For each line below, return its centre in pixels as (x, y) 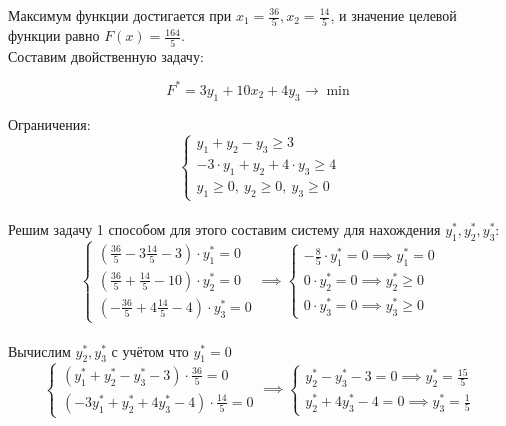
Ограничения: (49, 123)
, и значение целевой (393, 15)
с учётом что (150, 350)
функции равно (54, 35)
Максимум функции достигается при (120, 15)
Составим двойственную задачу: (106, 55)
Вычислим (39, 350)
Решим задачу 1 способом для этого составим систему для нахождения (224, 228)
